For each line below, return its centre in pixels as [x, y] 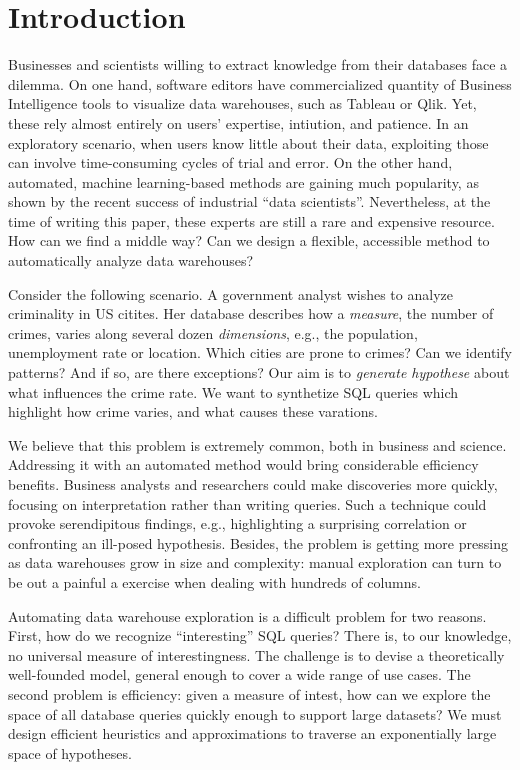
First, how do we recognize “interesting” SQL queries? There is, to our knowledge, [260, 635]
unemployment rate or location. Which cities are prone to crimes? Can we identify [260, 352]
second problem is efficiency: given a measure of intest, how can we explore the [249, 693]
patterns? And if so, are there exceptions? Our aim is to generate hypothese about [259, 372]
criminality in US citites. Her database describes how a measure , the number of [251, 313]
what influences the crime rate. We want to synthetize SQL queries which [233, 391]
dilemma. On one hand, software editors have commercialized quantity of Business [260, 83]
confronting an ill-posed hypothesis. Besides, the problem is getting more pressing [258, 542]
